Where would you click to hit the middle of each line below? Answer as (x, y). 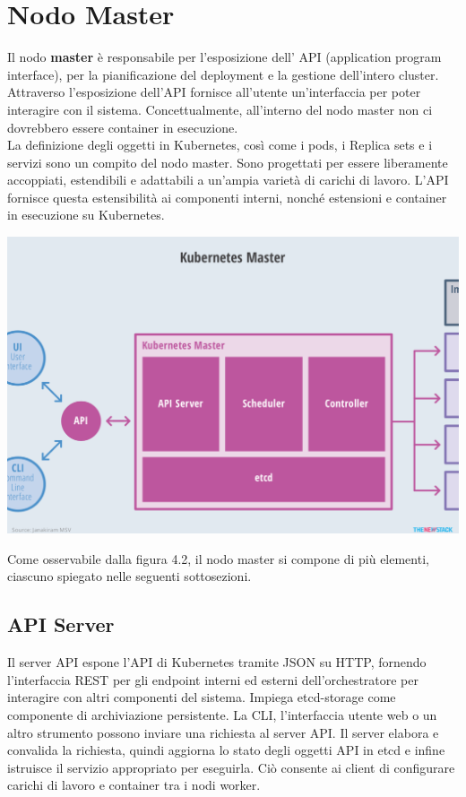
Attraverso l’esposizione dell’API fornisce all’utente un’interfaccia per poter (214, 92)
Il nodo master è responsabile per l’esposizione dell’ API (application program (224, 57)
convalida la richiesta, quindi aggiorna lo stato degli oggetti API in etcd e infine (226, 750)
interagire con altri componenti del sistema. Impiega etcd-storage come (202, 697)
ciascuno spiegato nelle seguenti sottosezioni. (129, 576)
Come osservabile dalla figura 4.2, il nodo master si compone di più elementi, (218, 558)
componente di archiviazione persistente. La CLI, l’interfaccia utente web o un (222, 715)
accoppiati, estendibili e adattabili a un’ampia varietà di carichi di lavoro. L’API (228, 180)
